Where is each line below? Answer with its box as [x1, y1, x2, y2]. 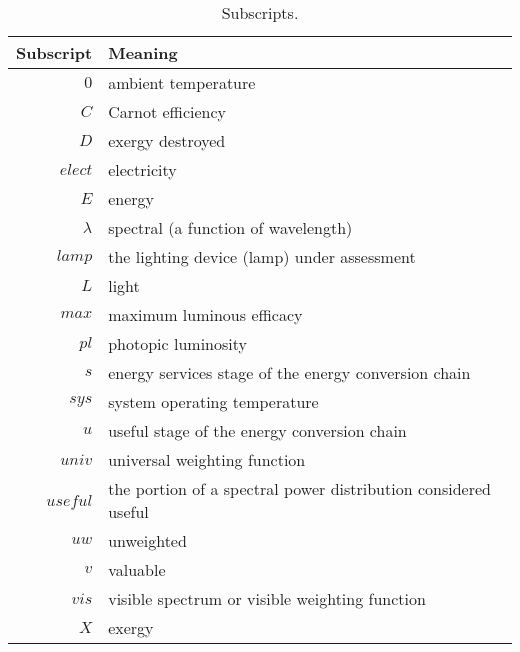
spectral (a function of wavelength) [108, 216, 353, 239]
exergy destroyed [108, 129, 226, 152]
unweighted [108, 529, 187, 552]
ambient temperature [108, 71, 256, 94]
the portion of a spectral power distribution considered [108, 477, 491, 500]
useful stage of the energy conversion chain [108, 419, 407, 442]
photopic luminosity [108, 332, 247, 355]
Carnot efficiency [108, 100, 226, 123]
